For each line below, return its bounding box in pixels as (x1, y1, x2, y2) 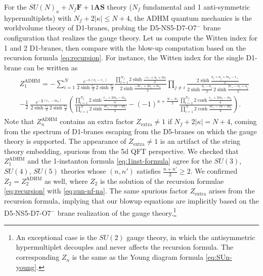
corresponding (16, 252, 60, 262)
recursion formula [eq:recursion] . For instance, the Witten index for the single (4, 52, 244, 63)
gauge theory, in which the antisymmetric (126, 231, 255, 242)
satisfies (137, 166, 161, 176)
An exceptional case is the (16, 231, 97, 242)
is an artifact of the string (160, 136, 240, 146)
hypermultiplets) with (4, 12, 72, 23)
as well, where (45, 175, 88, 186)
